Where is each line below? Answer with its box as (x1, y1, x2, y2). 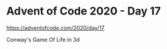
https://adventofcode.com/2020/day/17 (6, 24, 105, 31)
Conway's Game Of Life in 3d (6, 36, 80, 43)
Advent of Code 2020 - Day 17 (6, 4, 161, 18)
